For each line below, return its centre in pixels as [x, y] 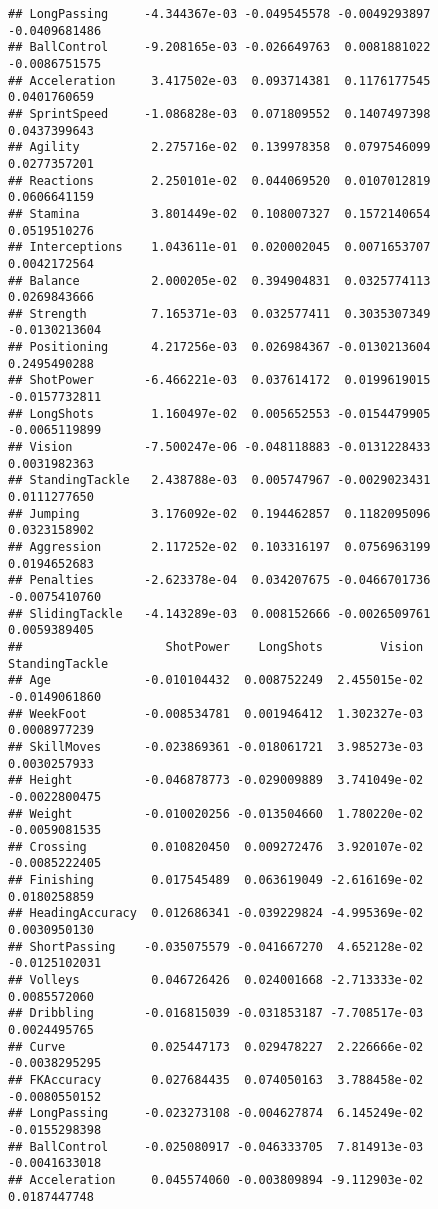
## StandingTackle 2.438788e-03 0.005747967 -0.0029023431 [219, 480]
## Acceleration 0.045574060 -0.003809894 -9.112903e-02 [216, 1179]
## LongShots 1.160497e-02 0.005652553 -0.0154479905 [219, 413]
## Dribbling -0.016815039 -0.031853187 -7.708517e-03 [216, 1013]
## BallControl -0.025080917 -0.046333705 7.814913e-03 [216, 1146]
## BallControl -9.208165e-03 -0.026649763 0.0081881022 [219, 47]
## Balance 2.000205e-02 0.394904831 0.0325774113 [219, 280]
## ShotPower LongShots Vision [216, 646]
